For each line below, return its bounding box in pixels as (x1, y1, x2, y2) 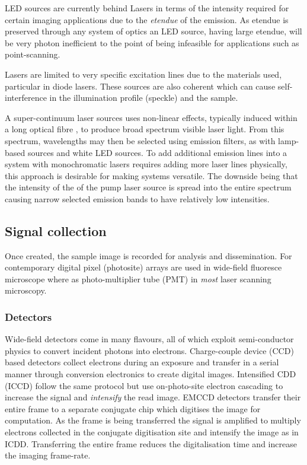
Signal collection (5, 221, 107, 240)
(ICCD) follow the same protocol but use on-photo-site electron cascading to (5, 379, 283, 391)
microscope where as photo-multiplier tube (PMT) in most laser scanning (5, 272, 271, 285)
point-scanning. (5, 48, 60, 60)
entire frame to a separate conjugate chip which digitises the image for (5, 402, 261, 415)
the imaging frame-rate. (5, 449, 91, 461)
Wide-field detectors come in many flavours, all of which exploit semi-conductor (5, 333, 294, 345)
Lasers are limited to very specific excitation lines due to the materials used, (5, 68, 282, 80)
